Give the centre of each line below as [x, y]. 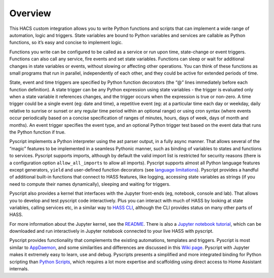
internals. [19, 269]
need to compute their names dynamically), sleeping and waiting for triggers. [90, 184]
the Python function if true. [38, 132]
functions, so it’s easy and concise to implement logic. [66, 43]
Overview [30, 13]
